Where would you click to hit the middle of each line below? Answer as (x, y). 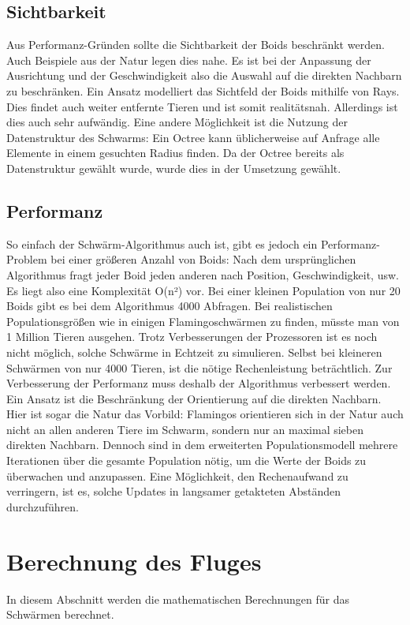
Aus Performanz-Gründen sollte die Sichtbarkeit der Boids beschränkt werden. (196, 45)
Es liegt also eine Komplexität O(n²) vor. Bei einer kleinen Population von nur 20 (203, 290)
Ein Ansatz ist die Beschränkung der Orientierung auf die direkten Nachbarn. (194, 398)
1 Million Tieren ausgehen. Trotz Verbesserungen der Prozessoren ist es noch (192, 337)
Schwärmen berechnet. (60, 614)
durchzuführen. (43, 506)
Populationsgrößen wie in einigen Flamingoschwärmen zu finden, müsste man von (203, 321)
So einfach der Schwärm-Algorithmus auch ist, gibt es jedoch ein (162, 243)
